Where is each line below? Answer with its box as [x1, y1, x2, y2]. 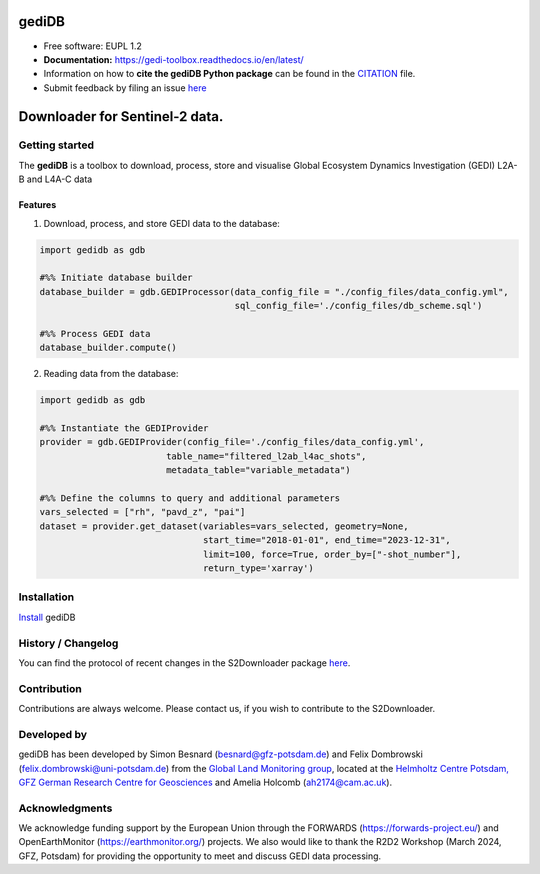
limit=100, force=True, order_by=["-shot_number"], [202, 548, 462, 560]
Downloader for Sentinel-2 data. [18, 108, 224, 125]
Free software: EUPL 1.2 [43, 40, 142, 52]
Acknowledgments [18, 801, 113, 815]
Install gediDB [18, 611, 76, 623]
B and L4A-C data [18, 173, 93, 185]
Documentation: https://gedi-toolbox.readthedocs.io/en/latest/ [43, 53, 304, 65]
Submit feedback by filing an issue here [43, 81, 207, 94]
